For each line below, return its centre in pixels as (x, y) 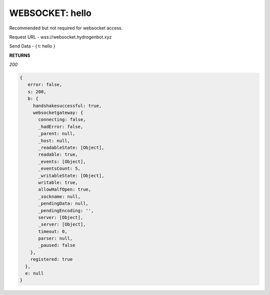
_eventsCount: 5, (59, 169)
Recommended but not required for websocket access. (66, 28)
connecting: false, (62, 120)
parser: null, (55, 239)
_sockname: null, (59, 196)
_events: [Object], (62, 161)
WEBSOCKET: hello (50, 13)
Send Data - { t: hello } (32, 46)
